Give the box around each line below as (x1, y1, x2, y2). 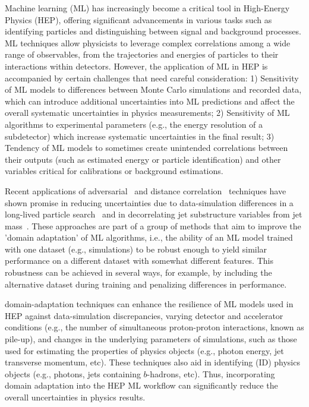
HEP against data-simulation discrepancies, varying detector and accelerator (5, 309, 283, 321)
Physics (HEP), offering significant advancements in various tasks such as (5, 13, 272, 26)
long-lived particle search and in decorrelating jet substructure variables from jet (5, 208, 302, 220)
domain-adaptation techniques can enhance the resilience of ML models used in (5, 298, 294, 310)
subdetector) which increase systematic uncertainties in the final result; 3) (5, 130, 275, 142)
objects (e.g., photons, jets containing (5, 367, 141, 380)
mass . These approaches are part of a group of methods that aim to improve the (5, 219, 301, 232)
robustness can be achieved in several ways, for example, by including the (5, 266, 272, 279)
